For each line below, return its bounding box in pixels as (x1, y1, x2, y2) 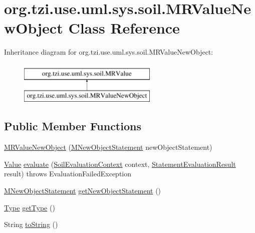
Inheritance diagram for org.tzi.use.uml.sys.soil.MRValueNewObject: (4, 47, 213, 57)
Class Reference (68, 18, 180, 38)
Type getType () (4, 202, 55, 212)
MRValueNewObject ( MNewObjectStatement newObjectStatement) (4, 142, 212, 152)
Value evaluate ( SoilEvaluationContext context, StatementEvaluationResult (4, 158, 236, 169)
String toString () (4, 219, 58, 229)
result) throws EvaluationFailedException (4, 168, 132, 179)
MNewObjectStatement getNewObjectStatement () (4, 185, 161, 196)
